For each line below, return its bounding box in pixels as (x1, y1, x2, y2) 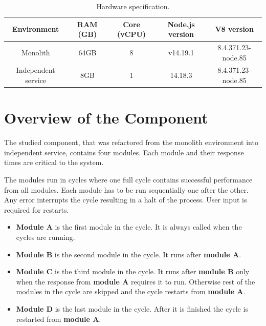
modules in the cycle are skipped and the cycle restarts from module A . (16, 286, 246, 297)
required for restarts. (4, 204, 69, 215)
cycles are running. (16, 232, 75, 242)
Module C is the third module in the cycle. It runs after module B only (16, 266, 250, 277)
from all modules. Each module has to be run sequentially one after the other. (4, 184, 249, 195)
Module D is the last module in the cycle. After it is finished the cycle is (16, 303, 248, 314)
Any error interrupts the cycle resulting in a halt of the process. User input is (4, 194, 247, 205)
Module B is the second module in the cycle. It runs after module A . (16, 249, 241, 259)
